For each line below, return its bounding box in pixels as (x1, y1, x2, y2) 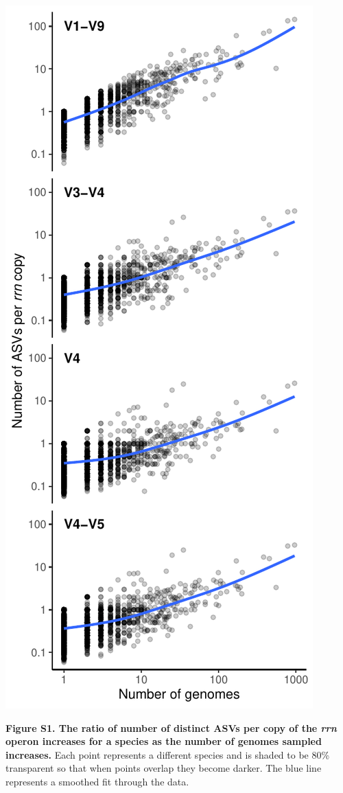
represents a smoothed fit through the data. (5, 774, 189, 788)
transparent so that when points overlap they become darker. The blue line (5, 761, 322, 775)
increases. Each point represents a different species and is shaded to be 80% (5, 747, 330, 761)
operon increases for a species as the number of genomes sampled (5, 734, 322, 748)
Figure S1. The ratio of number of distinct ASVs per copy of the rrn (5, 720, 337, 735)
